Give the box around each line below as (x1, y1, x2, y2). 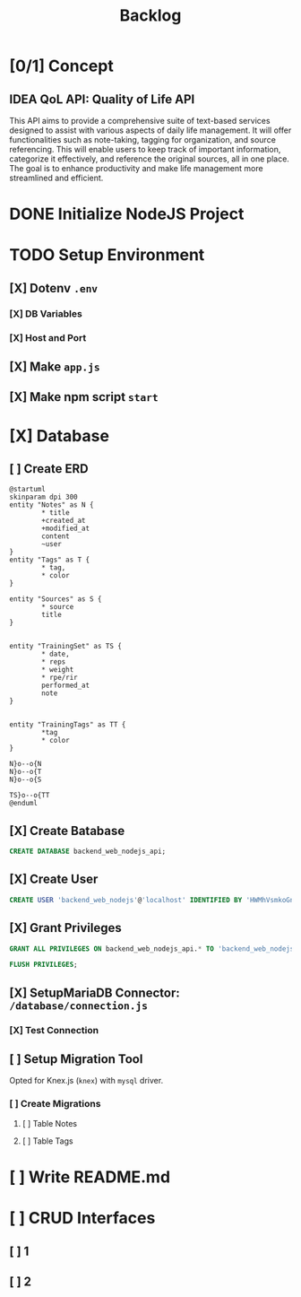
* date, (41, 649, 70, 659)
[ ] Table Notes (21, 1118, 78, 1128)
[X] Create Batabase (9, 823, 125, 839)
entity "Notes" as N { (9, 501, 94, 509)
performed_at (41, 681, 90, 691)
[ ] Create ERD (9, 461, 89, 476)
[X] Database (9, 425, 110, 446)
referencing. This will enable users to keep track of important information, (9, 144, 281, 154)
